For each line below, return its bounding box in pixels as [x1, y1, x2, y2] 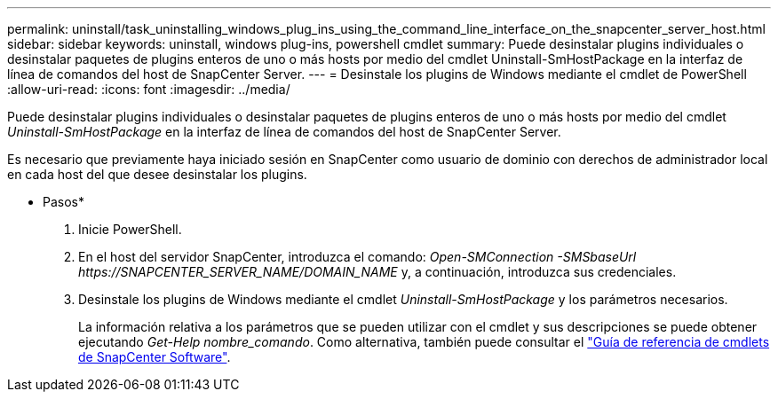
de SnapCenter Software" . [78, 349, 231, 364]
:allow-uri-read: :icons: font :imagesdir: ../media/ [7, 82, 290, 97]
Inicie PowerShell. [78, 222, 182, 237]
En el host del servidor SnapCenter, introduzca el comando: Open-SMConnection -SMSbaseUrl [78, 249, 637, 264]
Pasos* [43, 194, 84, 209]
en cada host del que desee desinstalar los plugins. [7, 167, 307, 182]
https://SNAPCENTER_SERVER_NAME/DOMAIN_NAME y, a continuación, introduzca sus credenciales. [78, 264, 677, 279]
